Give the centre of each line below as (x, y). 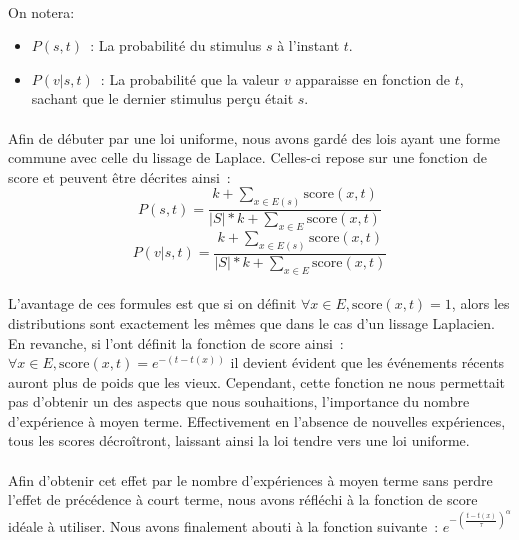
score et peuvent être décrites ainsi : (119, 176)
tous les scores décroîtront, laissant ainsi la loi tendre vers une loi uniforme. (239, 440)
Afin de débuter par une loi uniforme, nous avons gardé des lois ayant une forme (254, 137)
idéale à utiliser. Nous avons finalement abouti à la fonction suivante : (223, 525)
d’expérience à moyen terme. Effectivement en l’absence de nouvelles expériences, (257, 420)
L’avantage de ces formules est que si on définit (152, 303)
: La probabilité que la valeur (190, 78)
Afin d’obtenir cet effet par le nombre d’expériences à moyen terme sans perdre (250, 479)
